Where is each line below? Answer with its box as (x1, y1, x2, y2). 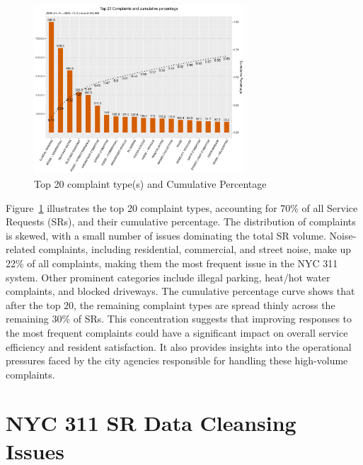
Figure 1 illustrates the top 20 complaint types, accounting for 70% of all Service (6, 200, 358, 215)
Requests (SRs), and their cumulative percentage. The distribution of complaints (6, 214, 356, 229)
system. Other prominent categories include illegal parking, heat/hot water (6, 269, 330, 284)
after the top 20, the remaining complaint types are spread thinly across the (6, 297, 335, 312)
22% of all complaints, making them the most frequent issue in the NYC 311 (6, 255, 338, 270)
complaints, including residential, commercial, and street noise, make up (38, 242, 352, 257)
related (6, 242, 36, 257)
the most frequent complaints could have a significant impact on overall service (6, 325, 348, 340)
